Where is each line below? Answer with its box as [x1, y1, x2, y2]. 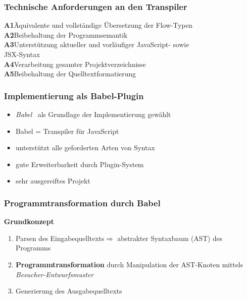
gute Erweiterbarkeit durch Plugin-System [15, 159, 144, 169]
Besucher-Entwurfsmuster [15, 269, 94, 279]
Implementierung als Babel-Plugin [4, 89, 144, 102]
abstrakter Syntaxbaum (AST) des [117, 233, 223, 243]
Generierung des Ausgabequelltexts [15, 286, 122, 296]
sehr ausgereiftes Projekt [15, 176, 91, 186]
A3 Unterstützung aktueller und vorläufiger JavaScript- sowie [4, 39, 189, 50]
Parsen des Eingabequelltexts [15, 233, 104, 243]
